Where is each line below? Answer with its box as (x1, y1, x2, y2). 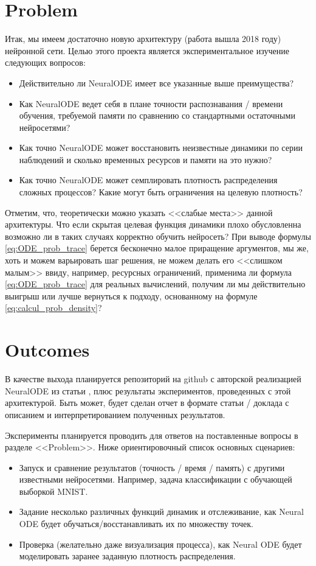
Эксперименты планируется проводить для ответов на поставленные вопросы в (5, 428, 298, 441)
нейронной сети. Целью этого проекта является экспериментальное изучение (5, 44, 289, 57)
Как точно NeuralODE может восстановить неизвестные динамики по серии (19, 141, 303, 154)
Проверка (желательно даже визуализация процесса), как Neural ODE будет (19, 537, 302, 550)
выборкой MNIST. (19, 484, 88, 497)
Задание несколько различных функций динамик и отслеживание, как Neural (19, 505, 304, 518)
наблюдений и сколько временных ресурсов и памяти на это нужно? (19, 153, 272, 166)
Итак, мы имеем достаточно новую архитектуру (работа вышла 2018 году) (5, 32, 281, 45)
